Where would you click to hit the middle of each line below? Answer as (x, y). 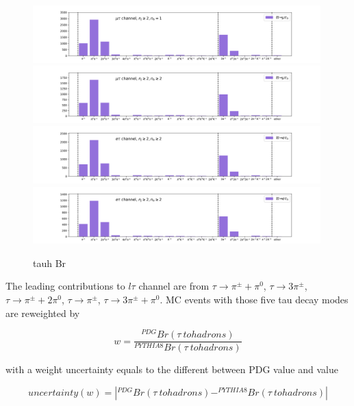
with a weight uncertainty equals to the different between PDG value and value (172, 369)
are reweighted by (43, 313)
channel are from (174, 286)
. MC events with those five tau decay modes (254, 299)
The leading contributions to (65, 286)
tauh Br (50, 263)
